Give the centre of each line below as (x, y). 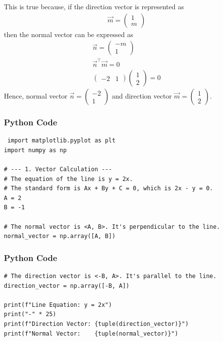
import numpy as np (35, 150)
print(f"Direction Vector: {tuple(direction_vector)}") (96, 324)
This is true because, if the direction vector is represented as (94, 6)
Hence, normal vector (36, 96)
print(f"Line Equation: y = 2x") (58, 305)
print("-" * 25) (30, 314)
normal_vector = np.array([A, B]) (60, 236)
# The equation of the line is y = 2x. (68, 179)
